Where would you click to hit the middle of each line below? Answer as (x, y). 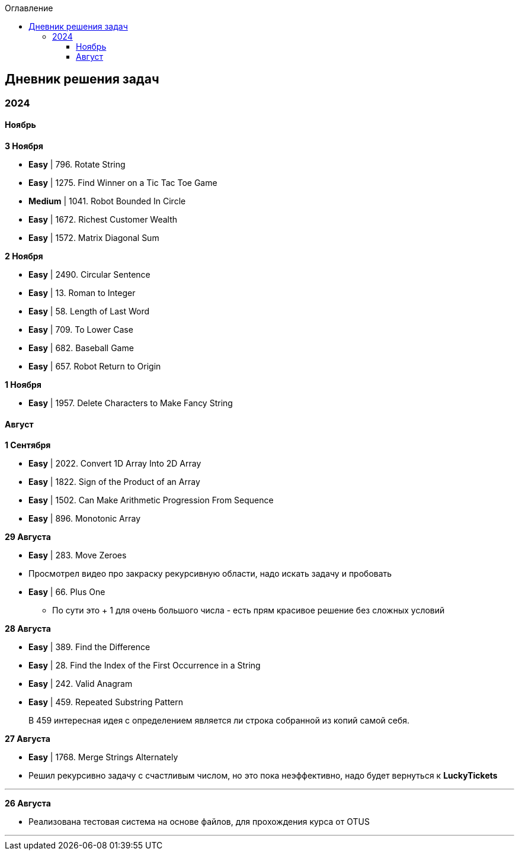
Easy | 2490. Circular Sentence (89, 275)
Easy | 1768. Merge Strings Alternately (103, 757)
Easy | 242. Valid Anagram (81, 684)
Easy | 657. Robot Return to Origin (95, 367)
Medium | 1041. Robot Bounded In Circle (107, 201)
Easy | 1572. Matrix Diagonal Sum (94, 238)
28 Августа (28, 629)
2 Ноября (24, 256)
